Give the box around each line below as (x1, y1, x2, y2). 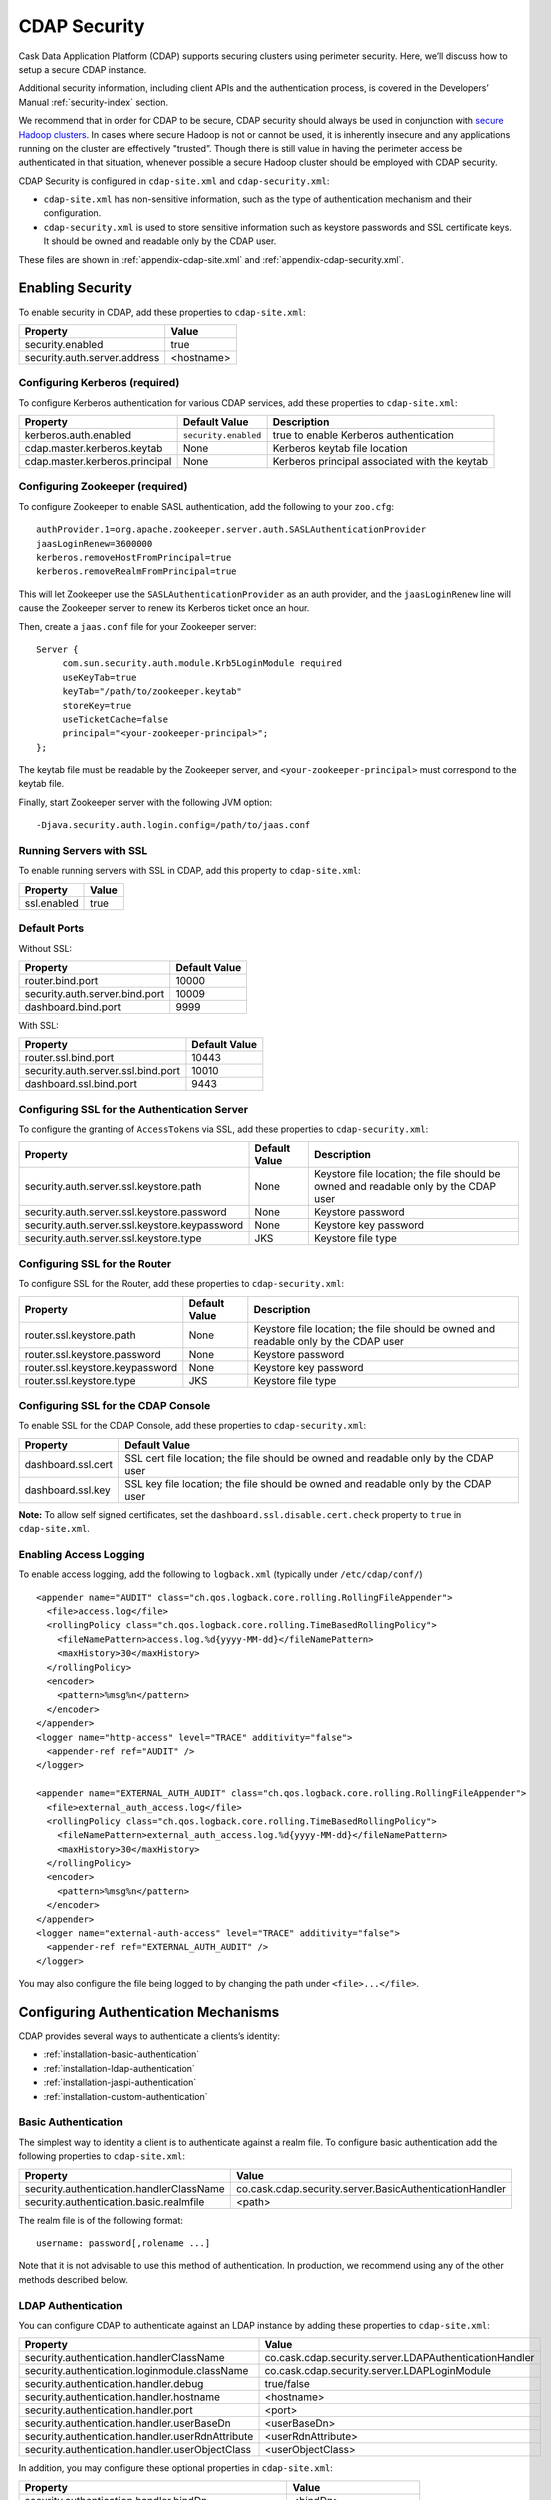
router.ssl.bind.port (24, 1051, 115, 1065)
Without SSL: (18, 942, 73, 954)
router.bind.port (24, 973, 99, 987)
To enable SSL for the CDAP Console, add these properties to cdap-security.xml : (18, 1420, 367, 1432)
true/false (264, 2377, 310, 2391)
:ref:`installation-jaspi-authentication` (43, 2076, 197, 2089)
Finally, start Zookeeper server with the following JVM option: (18, 796, 273, 808)
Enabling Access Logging (18, 1547, 145, 1561)
